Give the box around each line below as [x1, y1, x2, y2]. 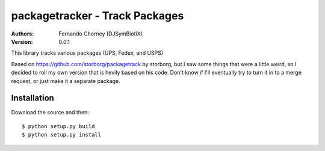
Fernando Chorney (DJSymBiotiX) [58, 30, 143, 37]
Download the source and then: [11, 109, 90, 116]
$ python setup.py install [22, 131, 102, 138]
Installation [11, 93, 54, 103]
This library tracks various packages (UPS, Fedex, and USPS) [11, 49, 164, 57]
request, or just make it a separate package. [11, 77, 120, 84]
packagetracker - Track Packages [11, 9, 184, 22]
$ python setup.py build [22, 123, 95, 129]
